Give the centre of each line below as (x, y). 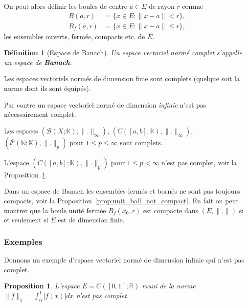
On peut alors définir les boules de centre (66, 6)
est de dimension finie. (91, 220)
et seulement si (26, 220)
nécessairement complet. (40, 114)
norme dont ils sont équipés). (47, 88)
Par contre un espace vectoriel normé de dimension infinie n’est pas (105, 104)
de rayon (162, 6)
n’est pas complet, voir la (199, 162)
